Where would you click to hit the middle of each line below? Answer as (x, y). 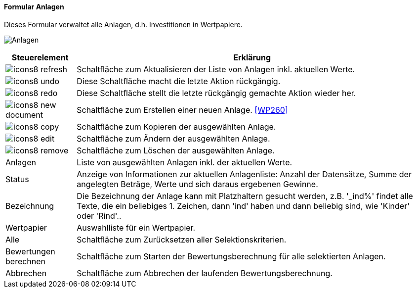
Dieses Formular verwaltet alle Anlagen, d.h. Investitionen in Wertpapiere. (123, 24)
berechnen (26, 261)
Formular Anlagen (34, 7)
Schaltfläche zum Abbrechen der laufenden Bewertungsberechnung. (205, 273)
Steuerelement (40, 57)
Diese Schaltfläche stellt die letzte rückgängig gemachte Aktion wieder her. (216, 93)
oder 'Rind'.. (99, 216)
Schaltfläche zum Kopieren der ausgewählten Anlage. (176, 126)
